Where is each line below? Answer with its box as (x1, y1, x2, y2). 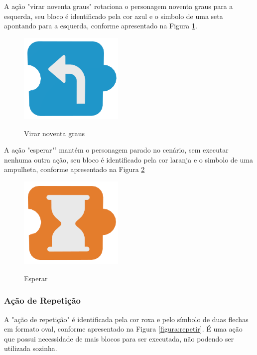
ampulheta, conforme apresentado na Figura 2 (4, 164, 145, 175)
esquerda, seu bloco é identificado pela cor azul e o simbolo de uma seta (4, 10, 223, 21)
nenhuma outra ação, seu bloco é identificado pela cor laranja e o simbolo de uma (4, 154, 253, 165)
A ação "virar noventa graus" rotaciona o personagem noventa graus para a (4, 1, 233, 11)
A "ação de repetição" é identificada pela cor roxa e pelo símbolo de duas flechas (4, 314, 249, 324)
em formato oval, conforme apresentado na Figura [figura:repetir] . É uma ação (4, 324, 243, 334)
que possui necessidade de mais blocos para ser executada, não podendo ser (4, 333, 234, 344)
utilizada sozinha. (4, 343, 57, 354)
